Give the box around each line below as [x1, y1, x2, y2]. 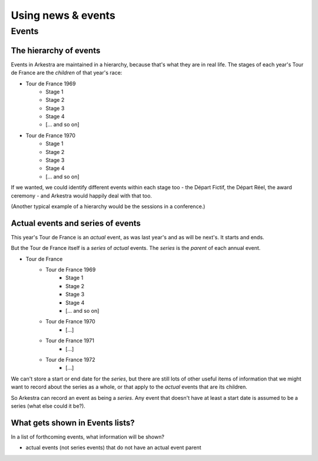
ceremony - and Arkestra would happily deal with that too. [11, 192, 153, 199]
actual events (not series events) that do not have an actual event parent [25, 444, 201, 451]
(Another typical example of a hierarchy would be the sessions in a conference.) [11, 203, 206, 210]
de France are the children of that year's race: [11, 69, 122, 76]
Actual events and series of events [11, 218, 141, 228]
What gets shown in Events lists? [11, 417, 135, 427]
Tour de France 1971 [45, 337, 94, 344]
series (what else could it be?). [11, 402, 85, 409]
